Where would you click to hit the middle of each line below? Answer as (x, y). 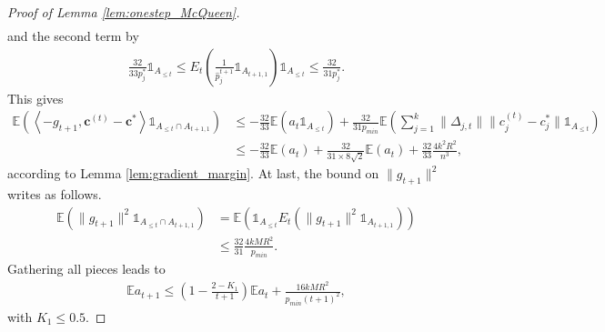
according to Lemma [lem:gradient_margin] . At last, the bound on (193, 173)
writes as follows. (55, 193)
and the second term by (73, 36)
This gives (35, 98)
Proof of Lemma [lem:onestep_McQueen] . (124, 12)
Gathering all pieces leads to (86, 269)
